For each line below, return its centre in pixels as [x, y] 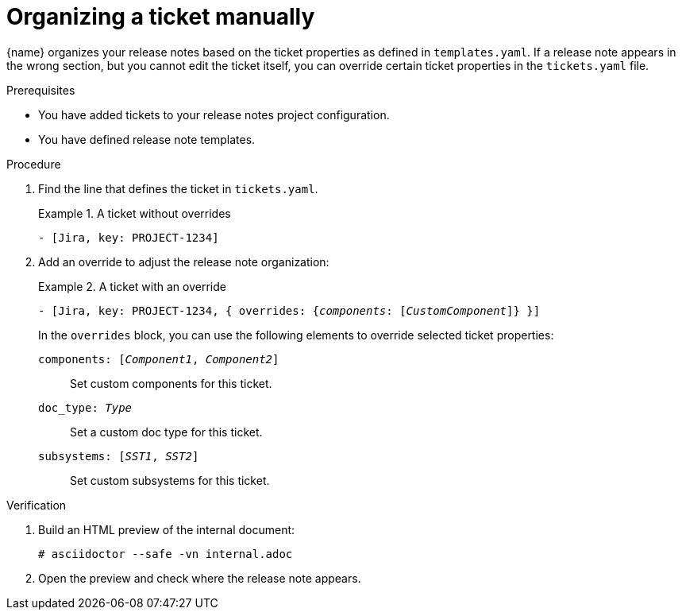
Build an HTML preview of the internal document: [167, 529]
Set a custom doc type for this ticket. [166, 432]
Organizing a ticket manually [161, 17]
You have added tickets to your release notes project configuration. [214, 114]
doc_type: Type [85, 407]
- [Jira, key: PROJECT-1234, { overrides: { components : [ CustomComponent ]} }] [289, 310]
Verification [37, 505]
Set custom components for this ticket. [171, 383]
